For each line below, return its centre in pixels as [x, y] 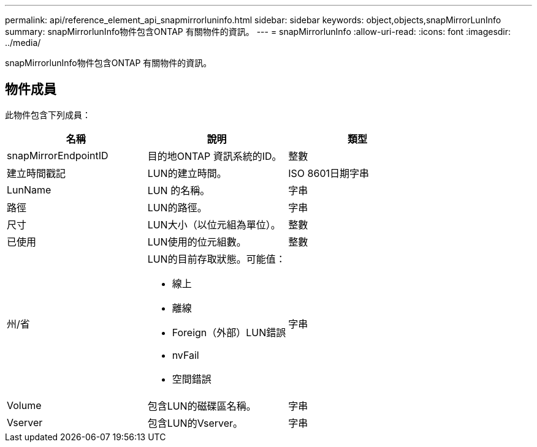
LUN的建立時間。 [187, 173]
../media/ [23, 43]
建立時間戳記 [36, 173]
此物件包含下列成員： [48, 115]
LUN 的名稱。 [179, 190]
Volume [24, 405]
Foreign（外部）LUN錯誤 [229, 332]
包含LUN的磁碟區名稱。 [202, 406]
